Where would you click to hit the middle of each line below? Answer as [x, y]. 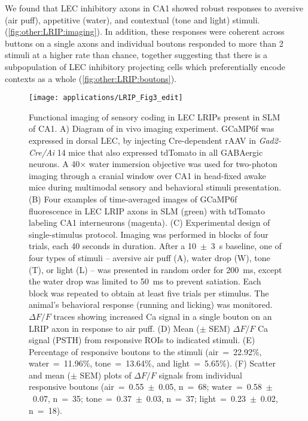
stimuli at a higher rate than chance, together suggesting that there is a [136, 55]
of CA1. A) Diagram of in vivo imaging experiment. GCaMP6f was [152, 128]
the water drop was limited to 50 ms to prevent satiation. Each [145, 281]
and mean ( [50, 375]
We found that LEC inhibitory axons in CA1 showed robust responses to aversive [154, 8]
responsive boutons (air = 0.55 [86, 387]
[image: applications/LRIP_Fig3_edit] [106, 98]
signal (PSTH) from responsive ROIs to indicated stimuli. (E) [142, 340]
